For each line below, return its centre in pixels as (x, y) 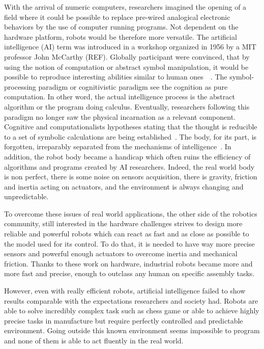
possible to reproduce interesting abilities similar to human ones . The (116, 77)
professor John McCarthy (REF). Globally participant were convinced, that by (127, 56)
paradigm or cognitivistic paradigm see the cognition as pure (133, 86)
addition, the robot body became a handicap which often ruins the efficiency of (127, 156)
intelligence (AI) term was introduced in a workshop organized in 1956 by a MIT (130, 47)
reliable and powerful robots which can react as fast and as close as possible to (127, 234)
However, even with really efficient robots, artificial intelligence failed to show (125, 291)
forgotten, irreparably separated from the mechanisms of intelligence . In (118, 146)
